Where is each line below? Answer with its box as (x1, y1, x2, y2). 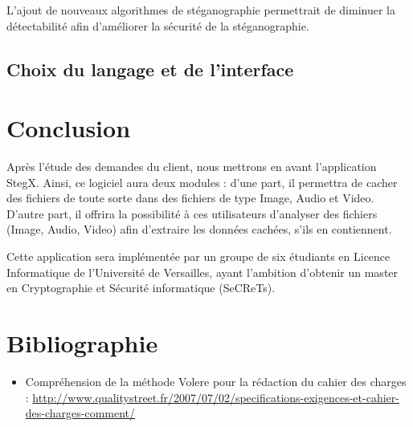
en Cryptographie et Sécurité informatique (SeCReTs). (6, 279, 276, 296)
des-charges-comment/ (25, 405, 136, 421)
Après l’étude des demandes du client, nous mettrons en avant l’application (6, 158, 377, 175)
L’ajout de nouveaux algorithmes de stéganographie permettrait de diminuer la (6, 2, 395, 18)
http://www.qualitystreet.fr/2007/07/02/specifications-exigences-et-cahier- (32, 388, 399, 405)
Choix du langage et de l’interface (6, 56, 294, 81)
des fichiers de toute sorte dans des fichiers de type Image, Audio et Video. (6, 189, 374, 206)
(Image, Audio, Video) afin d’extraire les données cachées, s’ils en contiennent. (6, 221, 392, 238)
